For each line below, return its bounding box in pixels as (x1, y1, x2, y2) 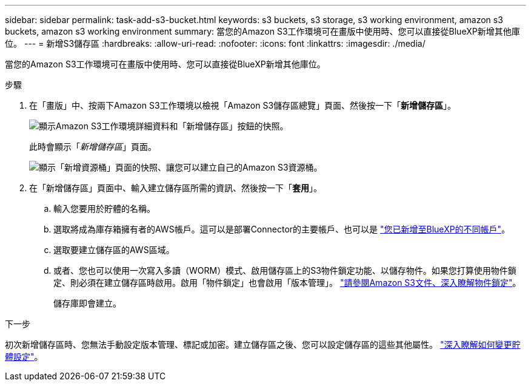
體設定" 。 (5, 351, 43, 362)
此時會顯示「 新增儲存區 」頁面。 (29, 141, 156, 152)
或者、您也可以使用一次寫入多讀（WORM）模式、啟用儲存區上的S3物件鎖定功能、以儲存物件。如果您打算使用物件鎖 (53, 265, 516, 276)
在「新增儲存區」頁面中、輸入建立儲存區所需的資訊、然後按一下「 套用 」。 (29, 183, 322, 193)
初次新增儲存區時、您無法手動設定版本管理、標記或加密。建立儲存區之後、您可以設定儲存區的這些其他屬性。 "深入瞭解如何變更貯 (5, 339, 521, 350)
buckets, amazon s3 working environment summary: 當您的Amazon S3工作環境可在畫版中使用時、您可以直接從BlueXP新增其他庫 (5, 26, 520, 36)
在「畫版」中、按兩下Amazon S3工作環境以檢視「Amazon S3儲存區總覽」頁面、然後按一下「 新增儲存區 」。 (29, 100, 456, 110)
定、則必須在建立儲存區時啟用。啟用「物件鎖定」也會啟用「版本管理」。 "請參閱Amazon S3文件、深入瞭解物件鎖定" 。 (53, 277, 521, 288)
